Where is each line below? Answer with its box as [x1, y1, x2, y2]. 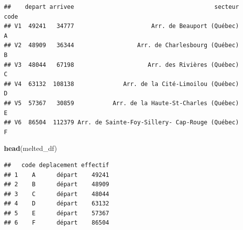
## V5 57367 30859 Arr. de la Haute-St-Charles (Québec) [4, 99, 239, 107]
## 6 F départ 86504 [4, 219, 109, 227]
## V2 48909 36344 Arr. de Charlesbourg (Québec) [4, 42, 239, 49]
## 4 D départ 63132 [4, 200, 109, 207]
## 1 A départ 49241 [4, 171, 109, 178]
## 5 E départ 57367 [4, 209, 109, 217]
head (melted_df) [4, 143, 57, 153]
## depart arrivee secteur [4, 3, 239, 10]
